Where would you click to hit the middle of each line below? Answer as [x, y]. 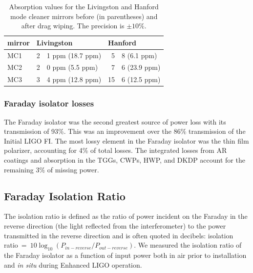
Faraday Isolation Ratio [65, 196]
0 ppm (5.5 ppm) [72, 67]
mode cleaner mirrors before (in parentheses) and [84, 16]
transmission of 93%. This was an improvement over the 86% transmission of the [125, 131]
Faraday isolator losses [49, 103]
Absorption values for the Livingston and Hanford [84, 6]
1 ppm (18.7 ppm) [74, 55]
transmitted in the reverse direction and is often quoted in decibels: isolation [119, 235]
